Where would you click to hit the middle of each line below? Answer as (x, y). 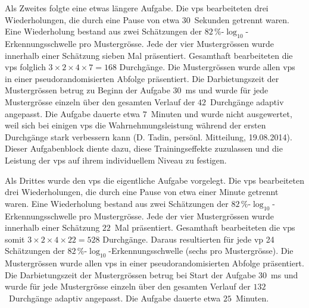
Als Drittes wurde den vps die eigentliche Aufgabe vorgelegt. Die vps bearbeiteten (154, 180)
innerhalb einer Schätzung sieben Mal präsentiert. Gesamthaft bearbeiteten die (149, 55)
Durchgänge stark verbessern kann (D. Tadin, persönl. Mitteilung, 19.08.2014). (149, 136)
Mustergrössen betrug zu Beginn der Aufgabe (88, 90)
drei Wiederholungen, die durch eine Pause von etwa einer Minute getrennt (142, 192)
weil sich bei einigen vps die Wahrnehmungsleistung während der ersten (135, 125)
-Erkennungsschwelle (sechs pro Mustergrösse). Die (201, 251)
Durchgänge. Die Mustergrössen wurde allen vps (207, 67)
